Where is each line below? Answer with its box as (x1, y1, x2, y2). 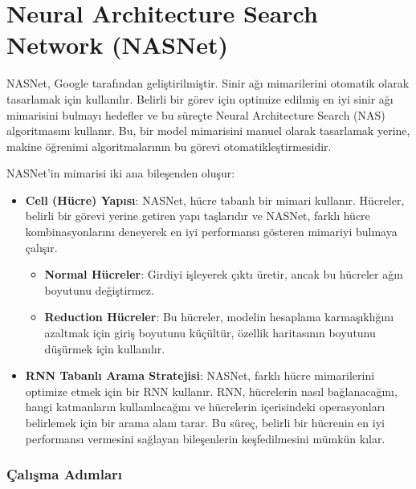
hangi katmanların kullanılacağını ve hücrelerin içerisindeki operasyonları (25, 398, 385, 415)
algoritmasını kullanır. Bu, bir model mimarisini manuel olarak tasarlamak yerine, (6, 122, 410, 139)
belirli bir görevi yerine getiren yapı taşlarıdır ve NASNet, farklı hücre (25, 207, 370, 224)
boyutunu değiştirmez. (44, 281, 154, 298)
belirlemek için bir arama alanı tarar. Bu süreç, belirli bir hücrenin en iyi (25, 414, 385, 430)
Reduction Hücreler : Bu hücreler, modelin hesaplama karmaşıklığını (44, 308, 394, 325)
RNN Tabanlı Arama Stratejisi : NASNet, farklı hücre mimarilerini (25, 367, 375, 384)
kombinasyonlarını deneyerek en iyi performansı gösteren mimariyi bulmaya (25, 223, 398, 240)
